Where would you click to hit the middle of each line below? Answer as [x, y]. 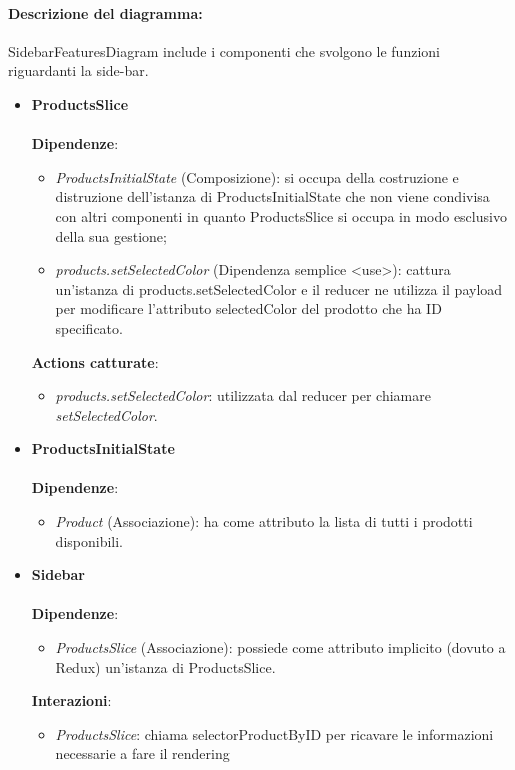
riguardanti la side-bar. [78, 70]
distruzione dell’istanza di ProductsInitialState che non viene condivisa [272, 196]
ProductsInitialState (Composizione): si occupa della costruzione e [257, 176]
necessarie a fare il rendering [142, 753]
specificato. [89, 327]
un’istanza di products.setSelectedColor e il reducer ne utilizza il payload [279, 288]
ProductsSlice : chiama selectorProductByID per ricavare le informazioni [274, 733]
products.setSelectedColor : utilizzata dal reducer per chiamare [243, 395]
